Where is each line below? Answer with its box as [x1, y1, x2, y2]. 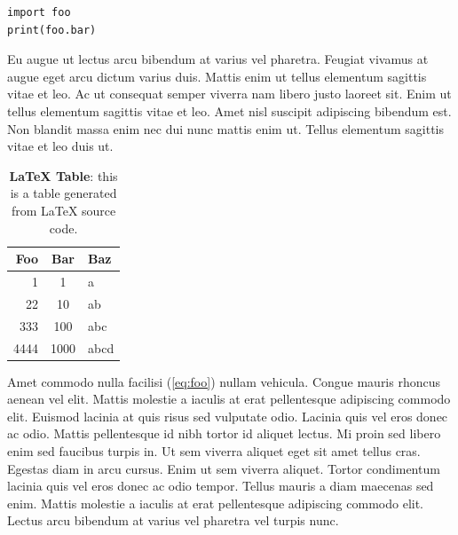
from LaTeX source [11, 201, 116, 219]
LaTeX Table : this [9, 166, 118, 185]
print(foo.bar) [7, 23, 97, 36]
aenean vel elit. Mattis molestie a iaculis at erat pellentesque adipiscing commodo [7, 389, 451, 408]
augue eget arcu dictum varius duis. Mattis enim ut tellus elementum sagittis [7, 67, 427, 85]
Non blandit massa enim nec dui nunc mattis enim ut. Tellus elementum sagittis [7, 119, 444, 138]
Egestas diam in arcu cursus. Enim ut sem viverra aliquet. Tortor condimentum [7, 459, 440, 477]
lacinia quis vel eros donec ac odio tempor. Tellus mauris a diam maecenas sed [7, 476, 434, 495]
